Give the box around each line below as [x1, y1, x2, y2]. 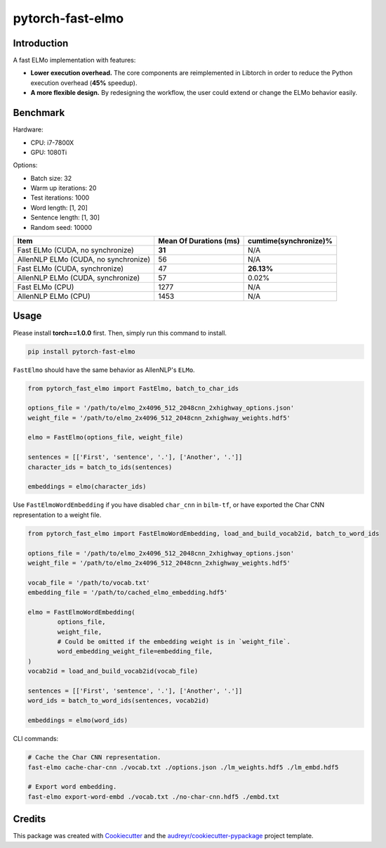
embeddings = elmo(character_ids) [27, 482, 147, 491]
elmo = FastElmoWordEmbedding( [27, 608, 136, 616]
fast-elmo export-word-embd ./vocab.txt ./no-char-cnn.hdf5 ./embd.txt [27, 792, 280, 801]
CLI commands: [13, 735, 59, 743]
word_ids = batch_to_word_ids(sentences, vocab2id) [27, 697, 210, 705]
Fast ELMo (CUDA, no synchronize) [17, 245, 135, 255]
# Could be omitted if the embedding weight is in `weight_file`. [57, 638, 291, 646]
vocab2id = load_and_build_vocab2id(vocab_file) [27, 667, 199, 675]
